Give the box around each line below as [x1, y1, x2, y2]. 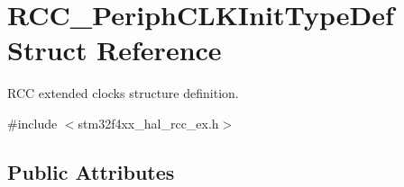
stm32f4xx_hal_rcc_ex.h [78, 113, 219, 132]
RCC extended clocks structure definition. [7, 84, 239, 102]
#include [7, 113, 58, 132]
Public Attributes [7, 157, 175, 185]
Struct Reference [7, 31, 222, 68]
